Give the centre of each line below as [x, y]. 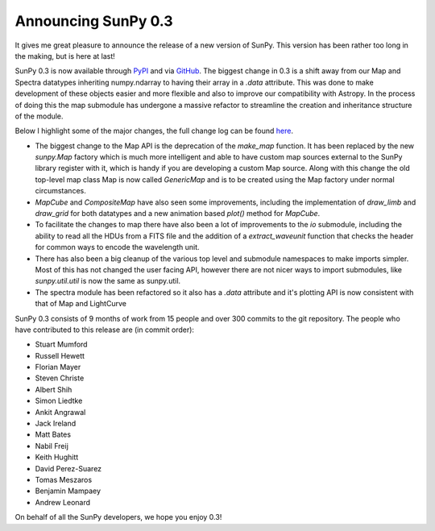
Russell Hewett [60, 355]
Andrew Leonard [63, 502]
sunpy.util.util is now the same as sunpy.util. [108, 281]
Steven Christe [60, 378]
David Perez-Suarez [68, 468]
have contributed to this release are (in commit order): [105, 330]
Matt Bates [53, 434]
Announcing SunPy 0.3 [94, 21]
